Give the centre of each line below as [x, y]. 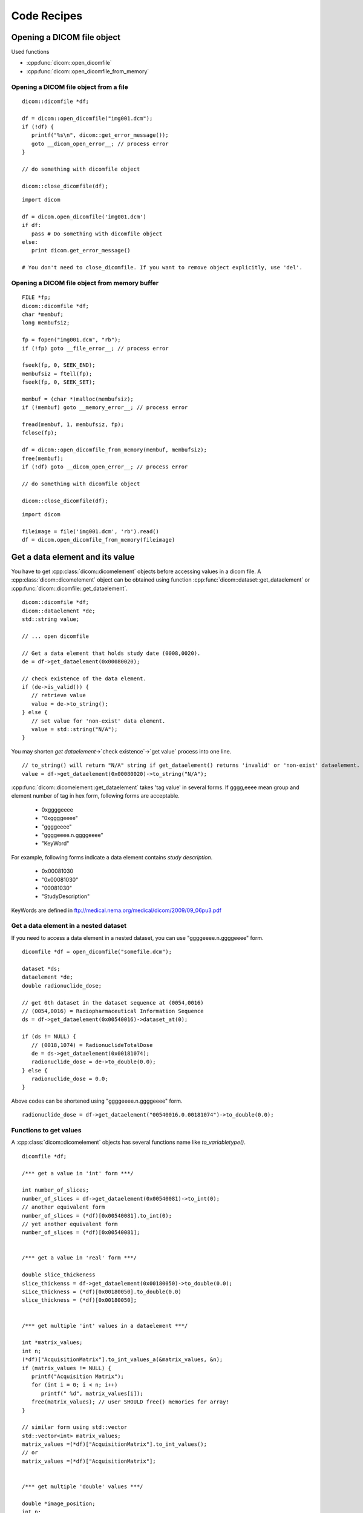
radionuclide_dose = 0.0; [70, 1079]
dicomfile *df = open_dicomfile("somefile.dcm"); [97, 952]
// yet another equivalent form [70, 1224]
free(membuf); [43, 458]
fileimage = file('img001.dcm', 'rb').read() [91, 531]
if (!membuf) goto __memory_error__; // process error [105, 408]
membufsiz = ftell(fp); [57, 373]
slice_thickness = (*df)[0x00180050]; [80, 1300]
